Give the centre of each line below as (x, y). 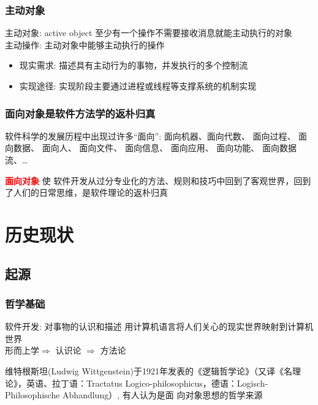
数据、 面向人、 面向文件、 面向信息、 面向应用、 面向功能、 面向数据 (155, 148)
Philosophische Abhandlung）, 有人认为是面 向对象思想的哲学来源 (134, 395)
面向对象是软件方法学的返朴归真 (80, 113)
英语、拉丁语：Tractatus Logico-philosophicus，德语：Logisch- (147, 383)
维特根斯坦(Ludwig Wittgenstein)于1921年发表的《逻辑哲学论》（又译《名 (149, 370)
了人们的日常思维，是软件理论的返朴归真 (86, 192)
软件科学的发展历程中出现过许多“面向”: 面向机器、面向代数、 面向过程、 (150, 136)
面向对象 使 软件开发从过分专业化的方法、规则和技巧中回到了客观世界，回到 (158, 180)
